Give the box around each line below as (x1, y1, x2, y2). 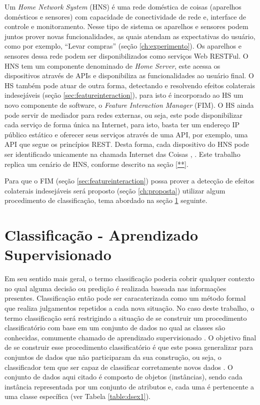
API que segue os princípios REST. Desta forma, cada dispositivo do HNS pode (4, 139, 249, 149)
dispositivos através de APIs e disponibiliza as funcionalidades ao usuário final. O (4, 70, 254, 81)
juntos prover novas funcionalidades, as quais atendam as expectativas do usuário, (4, 31, 255, 41)
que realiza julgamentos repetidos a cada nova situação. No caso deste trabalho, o (4, 302, 254, 313)
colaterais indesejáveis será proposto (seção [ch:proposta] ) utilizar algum (4, 185, 225, 195)
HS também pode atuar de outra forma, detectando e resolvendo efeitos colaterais (4, 80, 255, 90)
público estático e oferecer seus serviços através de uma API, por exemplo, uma (4, 129, 248, 139)
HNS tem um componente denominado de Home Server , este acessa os (4, 60, 220, 71)
